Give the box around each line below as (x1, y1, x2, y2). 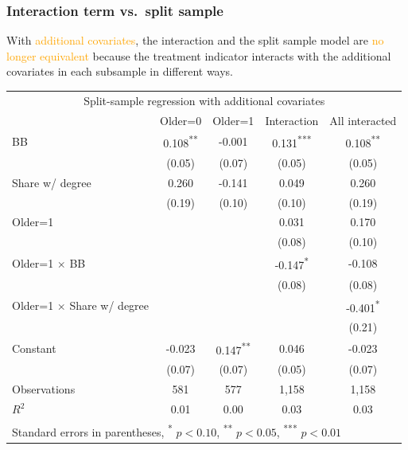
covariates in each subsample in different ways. (6, 63, 234, 80)
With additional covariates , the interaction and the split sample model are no (6, 32, 384, 49)
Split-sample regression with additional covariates (84, 92, 325, 108)
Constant (12, 339, 56, 356)
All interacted (329, 112, 397, 128)
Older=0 (160, 112, 202, 128)
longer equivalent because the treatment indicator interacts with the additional (6, 47, 391, 64)
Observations (12, 381, 76, 397)
